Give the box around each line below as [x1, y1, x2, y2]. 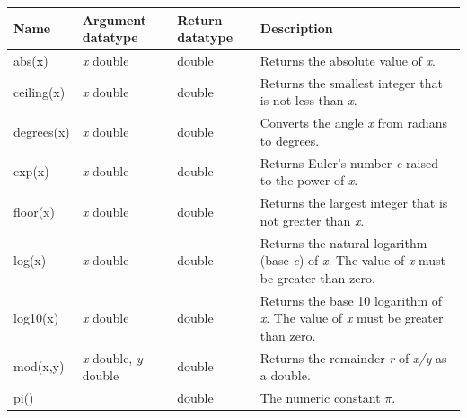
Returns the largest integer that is [260, 193, 448, 212]
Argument [82, 10, 147, 29]
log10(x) [13, 308, 59, 327]
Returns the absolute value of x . [260, 50, 436, 69]
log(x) [13, 251, 47, 270]
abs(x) [13, 50, 48, 69]
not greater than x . [260, 210, 365, 229]
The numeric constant [260, 388, 381, 407]
